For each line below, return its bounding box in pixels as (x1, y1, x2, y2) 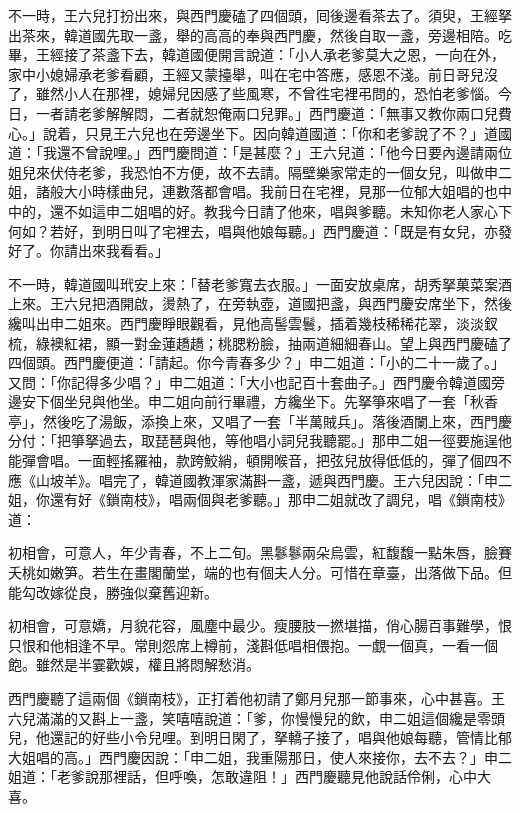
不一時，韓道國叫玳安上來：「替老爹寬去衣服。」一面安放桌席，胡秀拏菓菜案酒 (8, 273, 512, 294)
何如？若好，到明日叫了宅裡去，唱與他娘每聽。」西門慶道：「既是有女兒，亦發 (8, 220, 512, 241)
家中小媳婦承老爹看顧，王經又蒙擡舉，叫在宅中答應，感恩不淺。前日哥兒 (8, 63, 484, 84)
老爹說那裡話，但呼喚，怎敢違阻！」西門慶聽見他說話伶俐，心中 (56, 766, 477, 787)
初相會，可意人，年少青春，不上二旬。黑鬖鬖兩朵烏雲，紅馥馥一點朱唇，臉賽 (8, 542, 512, 563)
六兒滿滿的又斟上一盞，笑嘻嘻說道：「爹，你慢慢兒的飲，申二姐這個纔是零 (8, 707, 491, 728)
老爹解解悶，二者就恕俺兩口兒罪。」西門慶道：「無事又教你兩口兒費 (77, 102, 512, 123)
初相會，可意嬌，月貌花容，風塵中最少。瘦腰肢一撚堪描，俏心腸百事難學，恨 (8, 615, 512, 636)
